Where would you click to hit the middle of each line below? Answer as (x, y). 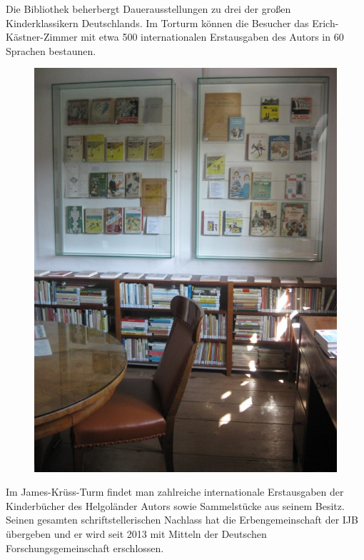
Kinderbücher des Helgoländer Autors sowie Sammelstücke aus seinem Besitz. (175, 505)
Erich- (325, 22)
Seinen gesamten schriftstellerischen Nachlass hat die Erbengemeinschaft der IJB (182, 520)
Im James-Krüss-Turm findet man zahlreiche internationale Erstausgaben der (175, 492)
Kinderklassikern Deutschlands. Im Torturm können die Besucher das (157, 22)
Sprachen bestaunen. (51, 50)
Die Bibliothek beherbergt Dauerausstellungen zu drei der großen (148, 9)
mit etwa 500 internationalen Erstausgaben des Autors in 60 (212, 37)
